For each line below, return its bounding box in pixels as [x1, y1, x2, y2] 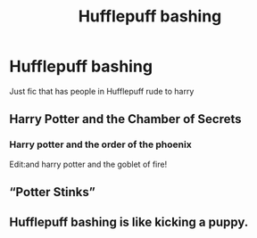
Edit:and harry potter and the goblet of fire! [9, 159, 168, 169]
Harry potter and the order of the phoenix [9, 138, 192, 151]
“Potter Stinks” [9, 185, 95, 200]
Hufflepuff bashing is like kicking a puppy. [9, 215, 249, 230]
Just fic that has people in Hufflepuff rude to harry [9, 86, 195, 96]
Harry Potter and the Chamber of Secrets [9, 111, 243, 127]
